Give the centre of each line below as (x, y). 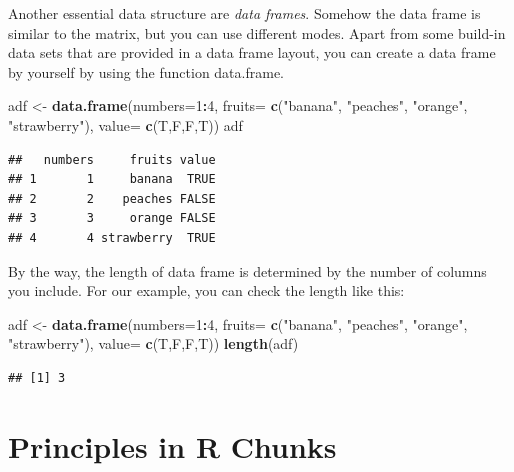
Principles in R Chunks (172, 445)
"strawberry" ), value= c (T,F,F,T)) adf (125, 124)
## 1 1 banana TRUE (112, 179)
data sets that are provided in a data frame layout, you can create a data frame (252, 52)
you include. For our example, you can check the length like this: (206, 290)
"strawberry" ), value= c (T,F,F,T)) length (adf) (153, 343)
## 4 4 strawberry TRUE (112, 237)
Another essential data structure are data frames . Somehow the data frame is (244, 13)
